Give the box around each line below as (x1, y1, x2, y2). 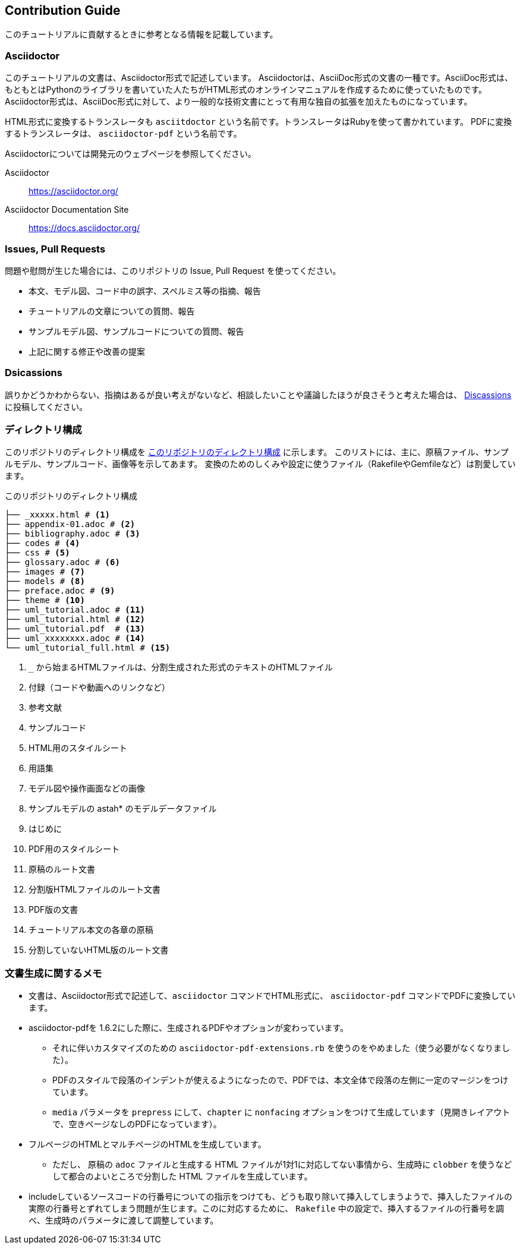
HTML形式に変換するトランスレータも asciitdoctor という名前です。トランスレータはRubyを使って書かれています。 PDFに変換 (5, 116, 512, 127)
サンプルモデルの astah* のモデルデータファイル (29, 803, 217, 814)
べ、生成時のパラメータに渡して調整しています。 (29, 1215, 219, 1226)
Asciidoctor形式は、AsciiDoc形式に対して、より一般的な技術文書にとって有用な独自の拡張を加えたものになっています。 (5, 96, 472, 107)
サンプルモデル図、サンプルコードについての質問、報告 (29, 326, 244, 336)
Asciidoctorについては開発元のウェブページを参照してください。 (5, 149, 257, 159)
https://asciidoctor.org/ (29, 186, 118, 197)
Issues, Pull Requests (5, 242, 106, 255)
